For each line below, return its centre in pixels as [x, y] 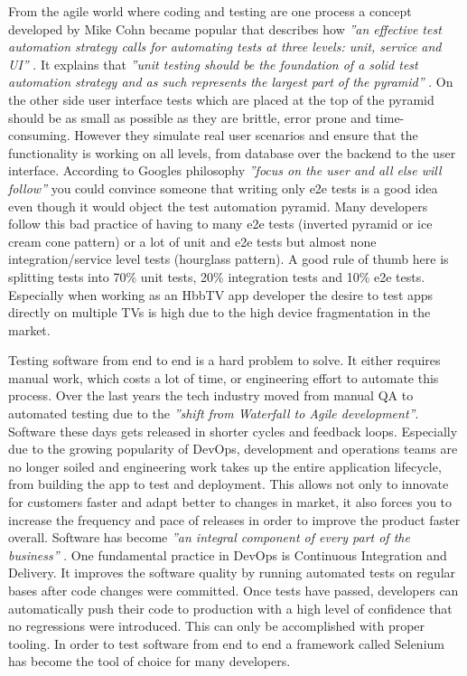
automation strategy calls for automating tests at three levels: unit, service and [225, 47]
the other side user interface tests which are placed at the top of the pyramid [221, 99]
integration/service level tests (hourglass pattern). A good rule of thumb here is [229, 259]
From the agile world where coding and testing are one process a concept [210, 11]
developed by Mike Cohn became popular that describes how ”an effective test [225, 28]
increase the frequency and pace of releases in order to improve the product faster [234, 519]
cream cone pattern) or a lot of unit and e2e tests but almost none [192, 241]
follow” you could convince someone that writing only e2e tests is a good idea [223, 188]
